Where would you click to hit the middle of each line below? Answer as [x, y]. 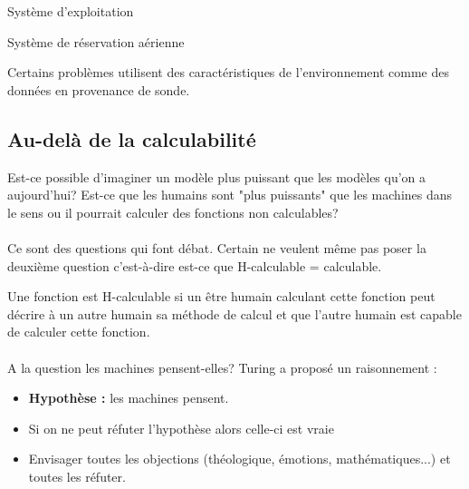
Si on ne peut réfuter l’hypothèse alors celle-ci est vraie [181, 428]
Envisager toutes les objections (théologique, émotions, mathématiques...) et [239, 459]
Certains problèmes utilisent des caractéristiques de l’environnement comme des [228, 72]
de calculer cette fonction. [79, 332]
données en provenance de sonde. [99, 89]
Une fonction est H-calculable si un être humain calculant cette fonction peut [221, 296]
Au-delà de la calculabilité [132, 138]
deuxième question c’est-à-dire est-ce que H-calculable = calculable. [195, 265]
